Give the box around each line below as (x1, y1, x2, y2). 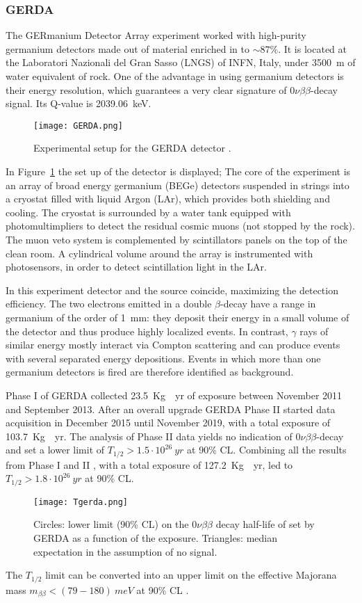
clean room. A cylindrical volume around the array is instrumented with (6, 246, 313, 260)
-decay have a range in (220, 296, 316, 311)
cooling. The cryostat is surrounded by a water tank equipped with (6, 204, 291, 219)
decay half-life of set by (215, 517, 315, 531)
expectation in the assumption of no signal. (33, 544, 217, 558)
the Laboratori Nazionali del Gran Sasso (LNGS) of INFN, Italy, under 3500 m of (6, 55, 356, 70)
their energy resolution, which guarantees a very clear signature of (6, 82, 287, 97)
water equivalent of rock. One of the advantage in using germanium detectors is (6, 69, 344, 83)
